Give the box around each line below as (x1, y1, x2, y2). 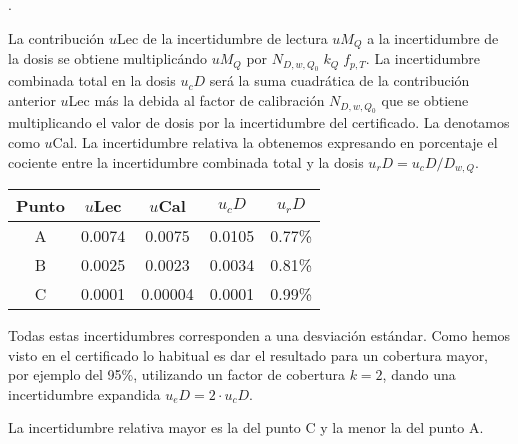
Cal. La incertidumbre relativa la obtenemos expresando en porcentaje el (52, 132, 498, 153)
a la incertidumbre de (367, 27, 499, 48)
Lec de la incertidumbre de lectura (116, 27, 328, 48)
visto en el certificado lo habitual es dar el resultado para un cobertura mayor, (8, 344, 489, 365)
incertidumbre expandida (8, 383, 161, 404)
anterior (8, 90, 56, 111)
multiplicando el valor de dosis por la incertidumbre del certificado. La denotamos (8, 112, 510, 133)
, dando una (382, 364, 456, 385)
